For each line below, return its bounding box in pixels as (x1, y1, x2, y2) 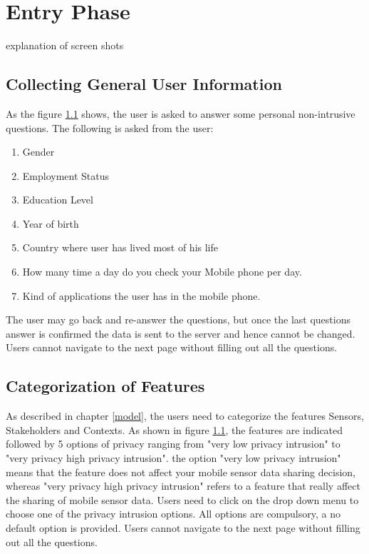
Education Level (22, 192, 93, 207)
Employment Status (22, 168, 110, 183)
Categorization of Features (6, 375, 205, 397)
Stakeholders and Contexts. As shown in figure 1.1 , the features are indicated (6, 422, 343, 437)
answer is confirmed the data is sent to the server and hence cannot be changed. (6, 326, 355, 341)
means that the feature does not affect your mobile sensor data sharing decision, (6, 464, 355, 479)
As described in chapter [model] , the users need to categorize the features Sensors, (6, 408, 364, 423)
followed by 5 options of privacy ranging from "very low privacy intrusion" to (6, 436, 341, 451)
